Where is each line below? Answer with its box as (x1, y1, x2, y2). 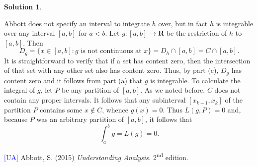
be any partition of (62, 85, 119, 95)
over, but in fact (158, 18, 208, 28)
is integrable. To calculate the (150, 75, 241, 85)
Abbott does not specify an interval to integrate (4, 18, 150, 28)
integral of (4, 85, 35, 95)
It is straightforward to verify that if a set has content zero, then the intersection (4, 55, 251, 65)
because (4, 114, 28, 124)
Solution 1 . (4, 1, 42, 11)
